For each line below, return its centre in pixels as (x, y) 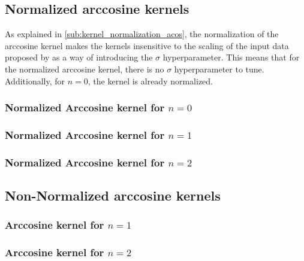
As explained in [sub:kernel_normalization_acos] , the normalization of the (142, 34)
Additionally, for (35, 81)
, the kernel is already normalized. (151, 81)
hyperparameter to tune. (219, 69)
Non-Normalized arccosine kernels (113, 195)
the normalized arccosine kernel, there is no (85, 69)
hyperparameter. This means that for (231, 57)
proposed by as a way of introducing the (79, 57)
